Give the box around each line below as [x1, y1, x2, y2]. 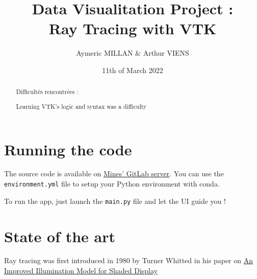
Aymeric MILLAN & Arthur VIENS [76, 48, 189, 58]
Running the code [4, 138, 132, 159]
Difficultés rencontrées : [16, 87, 79, 96]
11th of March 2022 [102, 64, 163, 75]
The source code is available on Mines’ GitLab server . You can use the [4, 168, 224, 179]
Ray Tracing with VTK [48, 18, 217, 39]
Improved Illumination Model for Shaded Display [4, 265, 158, 276]
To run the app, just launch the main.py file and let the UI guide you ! [4, 195, 226, 206]
